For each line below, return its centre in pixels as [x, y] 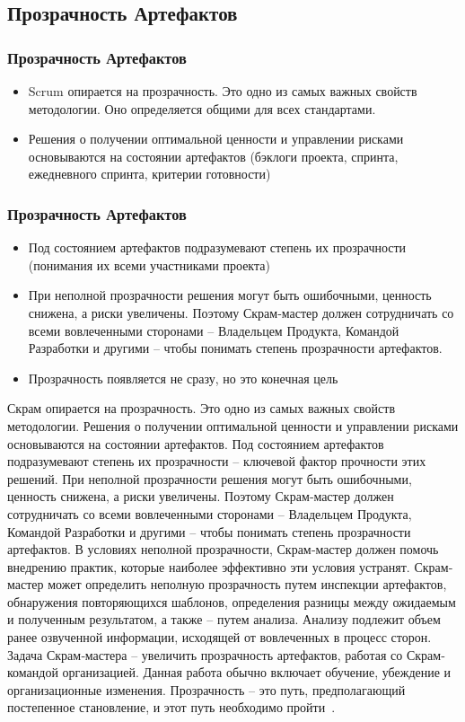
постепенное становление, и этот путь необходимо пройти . [171, 707]
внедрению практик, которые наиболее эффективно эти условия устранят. [209, 566]
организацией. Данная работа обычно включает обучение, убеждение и [257, 672]
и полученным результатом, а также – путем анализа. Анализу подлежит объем [224, 619]
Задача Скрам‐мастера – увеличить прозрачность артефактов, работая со [205, 654]
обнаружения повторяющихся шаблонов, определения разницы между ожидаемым [232, 601]
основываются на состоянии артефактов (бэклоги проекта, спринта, [213, 156]
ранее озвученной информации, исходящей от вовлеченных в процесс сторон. [219, 637]
